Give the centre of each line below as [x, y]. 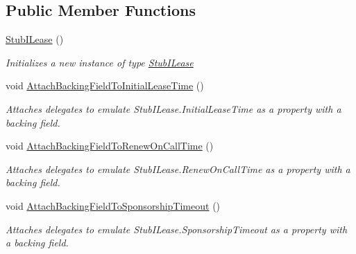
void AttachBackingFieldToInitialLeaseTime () [105, 85]
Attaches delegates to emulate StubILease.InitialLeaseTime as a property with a [173, 108]
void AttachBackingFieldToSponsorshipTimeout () [113, 205]
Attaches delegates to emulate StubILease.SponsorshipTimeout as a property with [177, 229]
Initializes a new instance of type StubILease [100, 62]
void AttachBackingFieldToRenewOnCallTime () [110, 146]
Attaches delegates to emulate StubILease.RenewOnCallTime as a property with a [178, 169]
